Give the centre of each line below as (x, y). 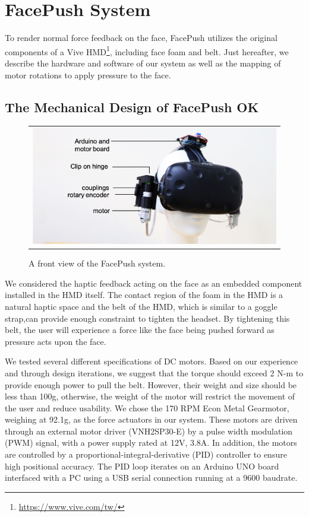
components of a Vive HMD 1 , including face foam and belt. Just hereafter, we (147, 50)
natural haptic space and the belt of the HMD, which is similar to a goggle (141, 306)
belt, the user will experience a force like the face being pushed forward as (140, 330)
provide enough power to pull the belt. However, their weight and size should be (151, 384)
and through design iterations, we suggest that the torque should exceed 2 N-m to (154, 372)
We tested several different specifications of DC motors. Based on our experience (152, 361)
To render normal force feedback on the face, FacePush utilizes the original (141, 38)
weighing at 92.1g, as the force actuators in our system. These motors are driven (151, 419)
